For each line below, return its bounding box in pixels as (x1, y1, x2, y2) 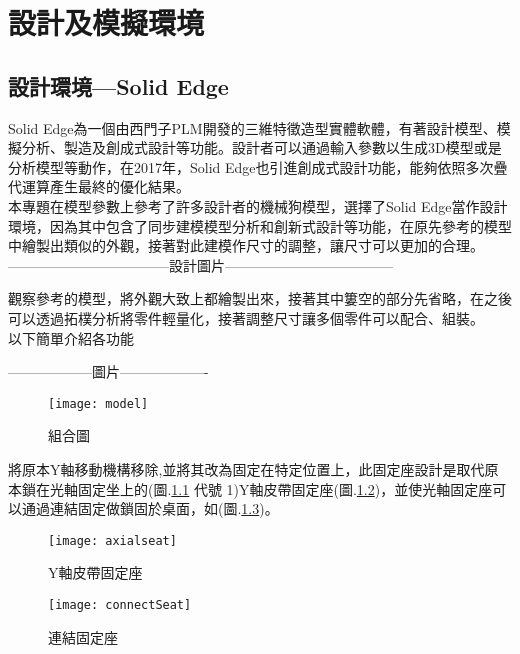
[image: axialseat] (48, 533, 177, 548)
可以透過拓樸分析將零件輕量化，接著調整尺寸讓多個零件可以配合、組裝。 (8, 307, 484, 328)
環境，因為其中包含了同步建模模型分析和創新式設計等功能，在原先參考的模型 (8, 215, 512, 236)
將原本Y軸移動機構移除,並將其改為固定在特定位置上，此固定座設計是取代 (8, 458, 485, 479)
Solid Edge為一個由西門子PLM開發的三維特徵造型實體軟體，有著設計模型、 (8, 117, 497, 138)
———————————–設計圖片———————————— (8, 254, 393, 275)
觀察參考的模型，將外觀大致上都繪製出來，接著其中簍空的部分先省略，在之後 (8, 288, 512, 309)
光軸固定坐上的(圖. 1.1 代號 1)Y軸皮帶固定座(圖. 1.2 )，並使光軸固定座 (49, 478, 493, 499)
